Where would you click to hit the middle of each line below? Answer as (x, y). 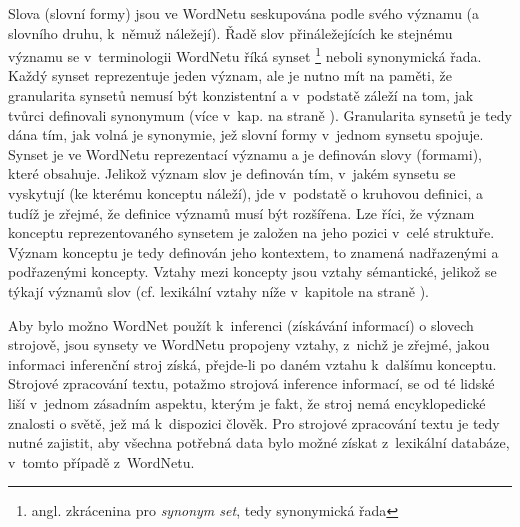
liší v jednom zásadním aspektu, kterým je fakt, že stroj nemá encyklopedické (247, 402)
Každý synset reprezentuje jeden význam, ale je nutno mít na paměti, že (230, 75)
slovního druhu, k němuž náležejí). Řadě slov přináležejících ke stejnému (230, 32)
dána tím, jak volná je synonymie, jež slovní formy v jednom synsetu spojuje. (246, 134)
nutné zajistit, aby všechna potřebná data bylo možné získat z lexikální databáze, (259, 442)
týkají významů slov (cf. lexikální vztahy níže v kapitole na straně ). (219, 290)
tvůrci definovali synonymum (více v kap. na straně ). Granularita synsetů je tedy (260, 114)
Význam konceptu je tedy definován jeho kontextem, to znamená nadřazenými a (253, 251)
